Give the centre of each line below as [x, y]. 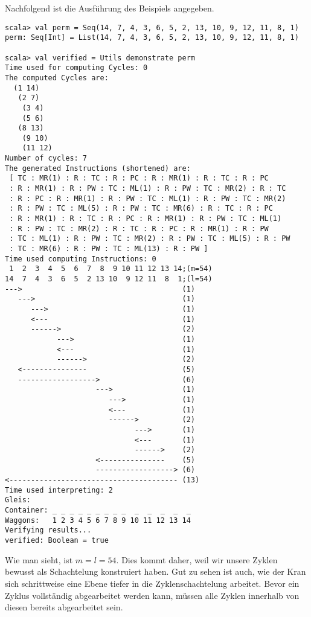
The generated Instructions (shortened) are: [98, 168]
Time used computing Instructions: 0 [81, 259]
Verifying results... [48, 530]
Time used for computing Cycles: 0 [76, 68]
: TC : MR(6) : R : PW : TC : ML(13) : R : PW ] [109, 249]
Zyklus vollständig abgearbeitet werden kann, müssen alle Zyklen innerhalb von [152, 595]
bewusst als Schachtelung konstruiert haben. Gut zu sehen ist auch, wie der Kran [155, 571]
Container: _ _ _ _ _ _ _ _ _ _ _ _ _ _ [98, 510]
